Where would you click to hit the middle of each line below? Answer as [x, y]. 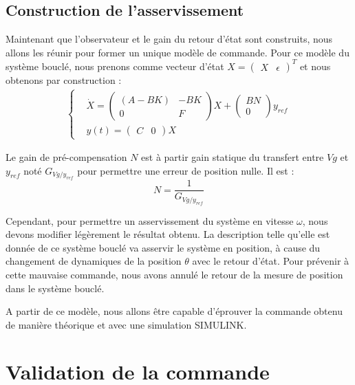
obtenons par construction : [64, 79]
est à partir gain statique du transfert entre [233, 157]
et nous [315, 66]
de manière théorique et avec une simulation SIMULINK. [126, 324]
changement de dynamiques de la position [94, 261]
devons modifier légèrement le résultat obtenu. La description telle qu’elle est [168, 234]
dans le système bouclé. [55, 288]
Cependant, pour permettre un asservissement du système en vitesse [150, 220]
